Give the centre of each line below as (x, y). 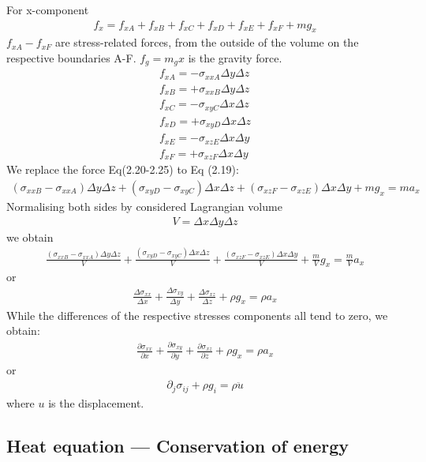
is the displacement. (96, 403)
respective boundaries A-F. (71, 58)
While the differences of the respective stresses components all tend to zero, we (197, 315)
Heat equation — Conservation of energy (178, 446)
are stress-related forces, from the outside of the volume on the (207, 42)
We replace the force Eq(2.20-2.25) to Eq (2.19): (123, 169)
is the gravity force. (235, 58)
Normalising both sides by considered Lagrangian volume (144, 206)
